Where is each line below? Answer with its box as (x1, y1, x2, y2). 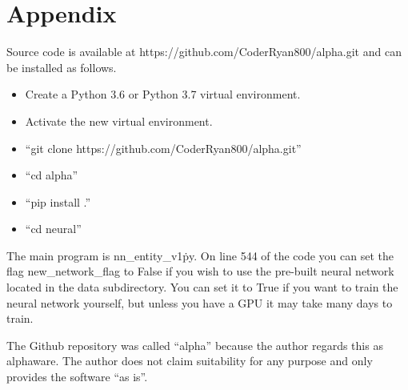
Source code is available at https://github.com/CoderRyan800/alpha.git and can (6, 43, 402, 60)
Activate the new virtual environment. (25, 112, 213, 129)
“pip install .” (25, 193, 91, 210)
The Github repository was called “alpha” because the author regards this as (6, 336, 383, 353)
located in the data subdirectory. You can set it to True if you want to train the (6, 279, 398, 296)
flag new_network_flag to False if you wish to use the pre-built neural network (6, 263, 394, 279)
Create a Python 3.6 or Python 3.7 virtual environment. (25, 86, 301, 103)
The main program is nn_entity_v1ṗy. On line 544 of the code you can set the (6, 247, 394, 263)
